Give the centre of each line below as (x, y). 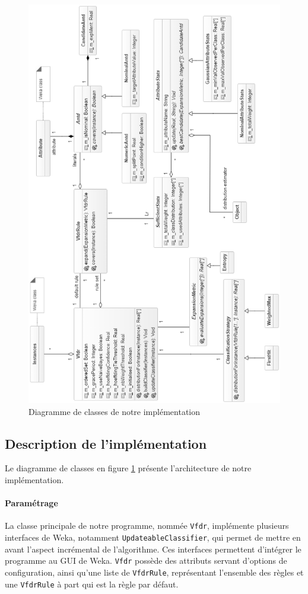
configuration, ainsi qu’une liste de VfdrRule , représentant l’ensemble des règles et (154, 572)
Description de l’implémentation (106, 443)
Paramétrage (31, 503)
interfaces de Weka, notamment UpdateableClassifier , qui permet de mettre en (153, 537)
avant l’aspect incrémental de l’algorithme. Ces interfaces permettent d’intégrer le (153, 549)
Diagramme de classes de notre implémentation (115, 411)
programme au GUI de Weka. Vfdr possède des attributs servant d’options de (146, 561)
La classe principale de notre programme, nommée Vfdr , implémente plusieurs (147, 526)
